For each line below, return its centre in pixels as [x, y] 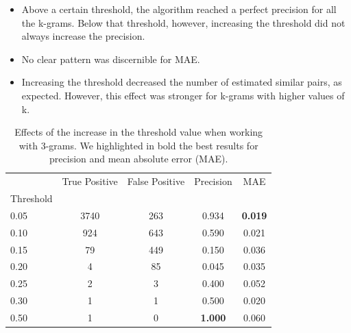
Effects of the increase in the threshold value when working [139, 132]
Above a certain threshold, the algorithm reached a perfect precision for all [179, 9]
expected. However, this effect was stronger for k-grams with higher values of [183, 95]
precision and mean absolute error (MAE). [139, 159]
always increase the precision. [83, 36]
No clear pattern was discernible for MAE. [111, 59]
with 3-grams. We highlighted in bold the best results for [138, 145]
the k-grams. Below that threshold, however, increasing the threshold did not [183, 22]
